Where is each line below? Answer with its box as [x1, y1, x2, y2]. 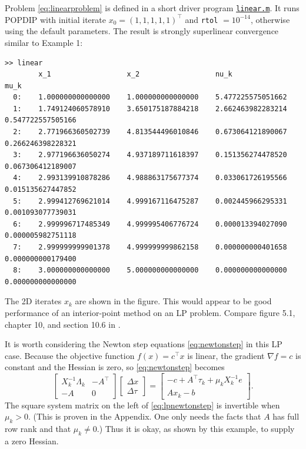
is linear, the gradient [187, 349, 265, 361]
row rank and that [5, 423, 71, 435]
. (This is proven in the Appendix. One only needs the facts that [28, 410, 261, 423]
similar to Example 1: [5, 36, 83, 48]
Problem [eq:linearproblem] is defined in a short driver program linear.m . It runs [5, 2, 300, 14]
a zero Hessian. [5, 434, 59, 447]
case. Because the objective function [5, 349, 135, 361]
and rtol [185, 13, 218, 25]
